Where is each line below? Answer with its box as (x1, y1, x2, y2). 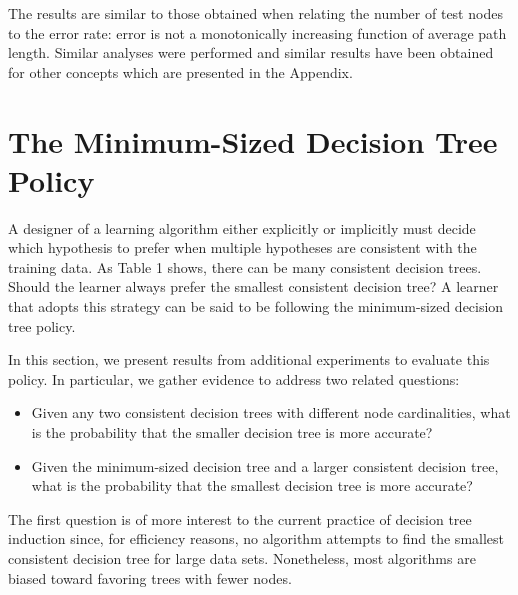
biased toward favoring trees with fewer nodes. (8, 567, 292, 588)
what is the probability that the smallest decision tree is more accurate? (31, 475, 473, 496)
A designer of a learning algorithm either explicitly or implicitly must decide (8, 217, 476, 238)
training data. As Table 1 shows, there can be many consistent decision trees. (8, 256, 482, 277)
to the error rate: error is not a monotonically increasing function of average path (8, 22, 507, 43)
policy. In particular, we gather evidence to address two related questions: (8, 368, 460, 389)
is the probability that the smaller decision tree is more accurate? (31, 422, 433, 443)
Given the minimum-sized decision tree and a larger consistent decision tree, (31, 455, 499, 476)
